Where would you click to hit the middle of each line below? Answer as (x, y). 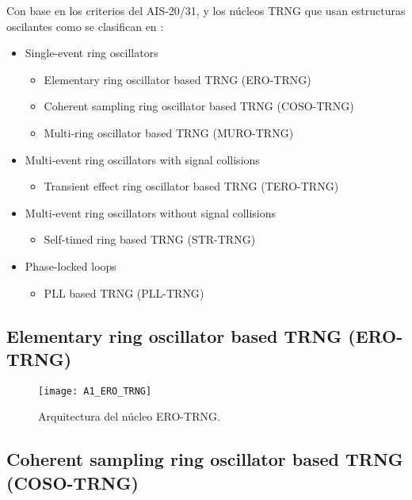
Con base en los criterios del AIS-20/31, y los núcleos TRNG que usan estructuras (206, 10)
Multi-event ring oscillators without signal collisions (151, 212)
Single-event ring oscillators (92, 53)
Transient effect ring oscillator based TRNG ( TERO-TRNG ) (191, 186)
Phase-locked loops (71, 265)
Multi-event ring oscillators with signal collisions (142, 159)
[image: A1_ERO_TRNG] (95, 391)
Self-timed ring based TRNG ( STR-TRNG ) (150, 239)
